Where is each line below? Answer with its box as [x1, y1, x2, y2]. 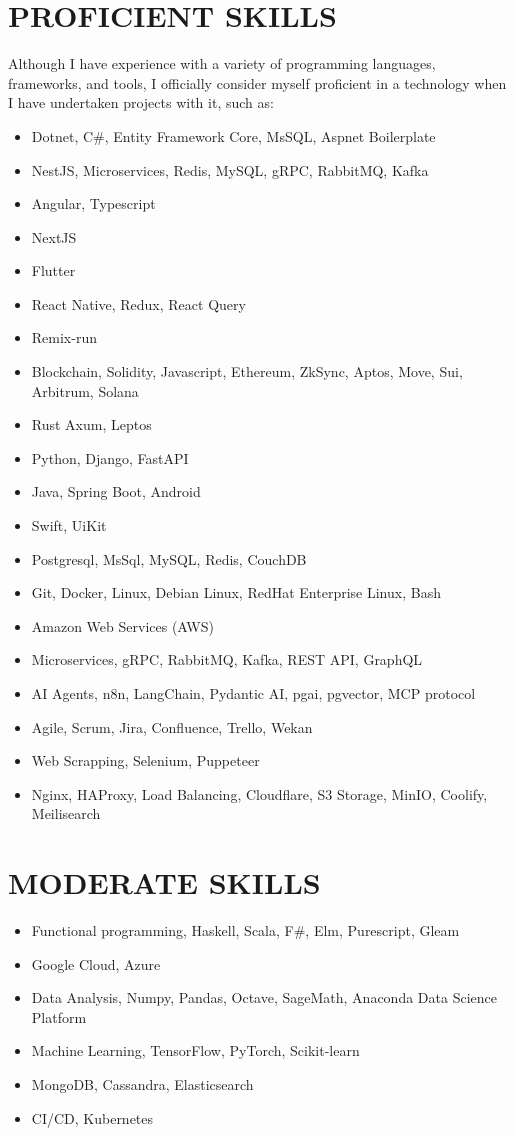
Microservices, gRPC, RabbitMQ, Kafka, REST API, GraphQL [31, 649, 423, 670]
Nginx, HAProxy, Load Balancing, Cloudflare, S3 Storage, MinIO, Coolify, [31, 783, 488, 804]
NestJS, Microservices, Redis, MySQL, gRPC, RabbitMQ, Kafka [31, 159, 429, 180]
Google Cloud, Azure [31, 953, 161, 974]
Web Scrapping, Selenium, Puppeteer [31, 750, 260, 771]
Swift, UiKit [31, 515, 107, 536]
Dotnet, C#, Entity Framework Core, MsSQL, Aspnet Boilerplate [31, 125, 436, 146]
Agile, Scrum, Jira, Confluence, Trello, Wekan [31, 716, 313, 737]
